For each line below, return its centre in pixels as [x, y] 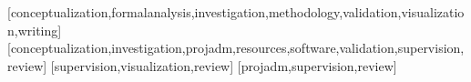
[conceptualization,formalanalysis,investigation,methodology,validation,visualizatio [236, 12]
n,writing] [35, 30]
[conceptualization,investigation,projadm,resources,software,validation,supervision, [236, 48]
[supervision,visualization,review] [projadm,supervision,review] [224, 65]
